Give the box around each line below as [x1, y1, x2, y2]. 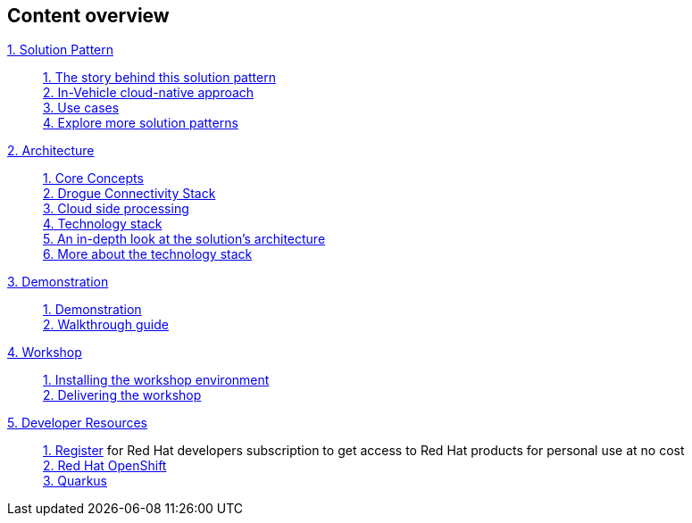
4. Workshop [7, 345, 82, 361]
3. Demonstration [7, 274, 109, 290]
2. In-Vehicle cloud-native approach [43, 85, 254, 101]
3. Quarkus [43, 473, 107, 489]
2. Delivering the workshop [43, 387, 202, 403]
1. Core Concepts [43, 170, 144, 187]
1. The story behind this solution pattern [43, 70, 276, 86]
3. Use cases [43, 100, 120, 116]
